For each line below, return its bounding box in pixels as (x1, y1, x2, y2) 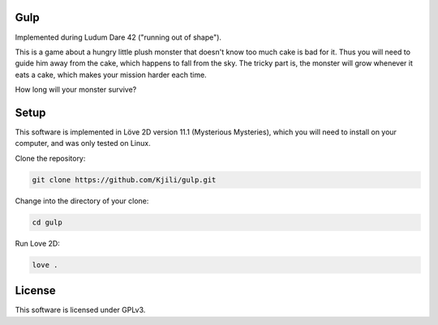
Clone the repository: (15, 153, 86, 163)
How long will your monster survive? (15, 85, 137, 95)
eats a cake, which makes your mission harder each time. (15, 70, 207, 79)
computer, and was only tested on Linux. (15, 139, 151, 148)
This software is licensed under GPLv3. (15, 305, 146, 315)
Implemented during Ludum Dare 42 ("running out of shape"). (15, 32, 222, 42)
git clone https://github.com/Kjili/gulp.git (32, 175, 217, 184)
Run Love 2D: (15, 238, 60, 248)
